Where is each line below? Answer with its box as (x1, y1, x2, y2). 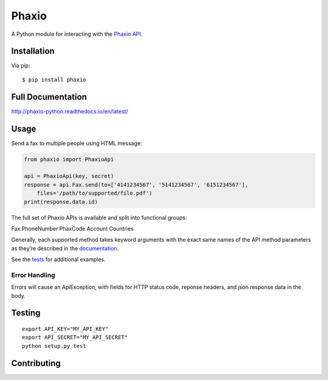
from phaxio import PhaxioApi (24, 155, 114, 163)
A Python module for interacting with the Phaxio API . (11, 30, 143, 38)
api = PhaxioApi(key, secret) (24, 173, 114, 180)
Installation (11, 46, 55, 56)
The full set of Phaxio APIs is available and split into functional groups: (11, 214, 188, 221)
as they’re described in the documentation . (11, 245, 119, 252)
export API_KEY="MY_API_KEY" (22, 325, 109, 333)
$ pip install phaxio (22, 76, 86, 83)
